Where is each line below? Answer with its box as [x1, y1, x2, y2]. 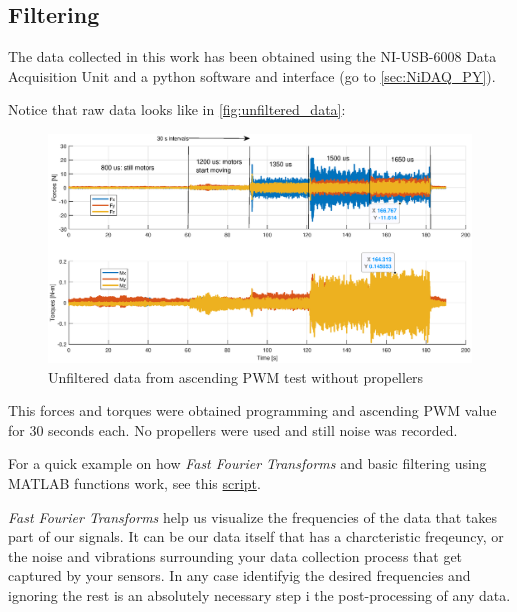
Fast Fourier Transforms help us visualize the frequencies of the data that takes [8, 506, 498, 527]
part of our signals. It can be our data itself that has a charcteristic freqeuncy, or [8, 526, 504, 547]
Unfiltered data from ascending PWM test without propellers [48, 366, 424, 387]
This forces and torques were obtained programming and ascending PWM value [8, 400, 497, 421]
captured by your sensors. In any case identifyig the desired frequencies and [8, 565, 471, 586]
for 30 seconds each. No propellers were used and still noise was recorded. [8, 419, 458, 440]
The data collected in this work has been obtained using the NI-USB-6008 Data [8, 46, 497, 67]
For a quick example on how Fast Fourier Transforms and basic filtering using [8, 453, 487, 474]
